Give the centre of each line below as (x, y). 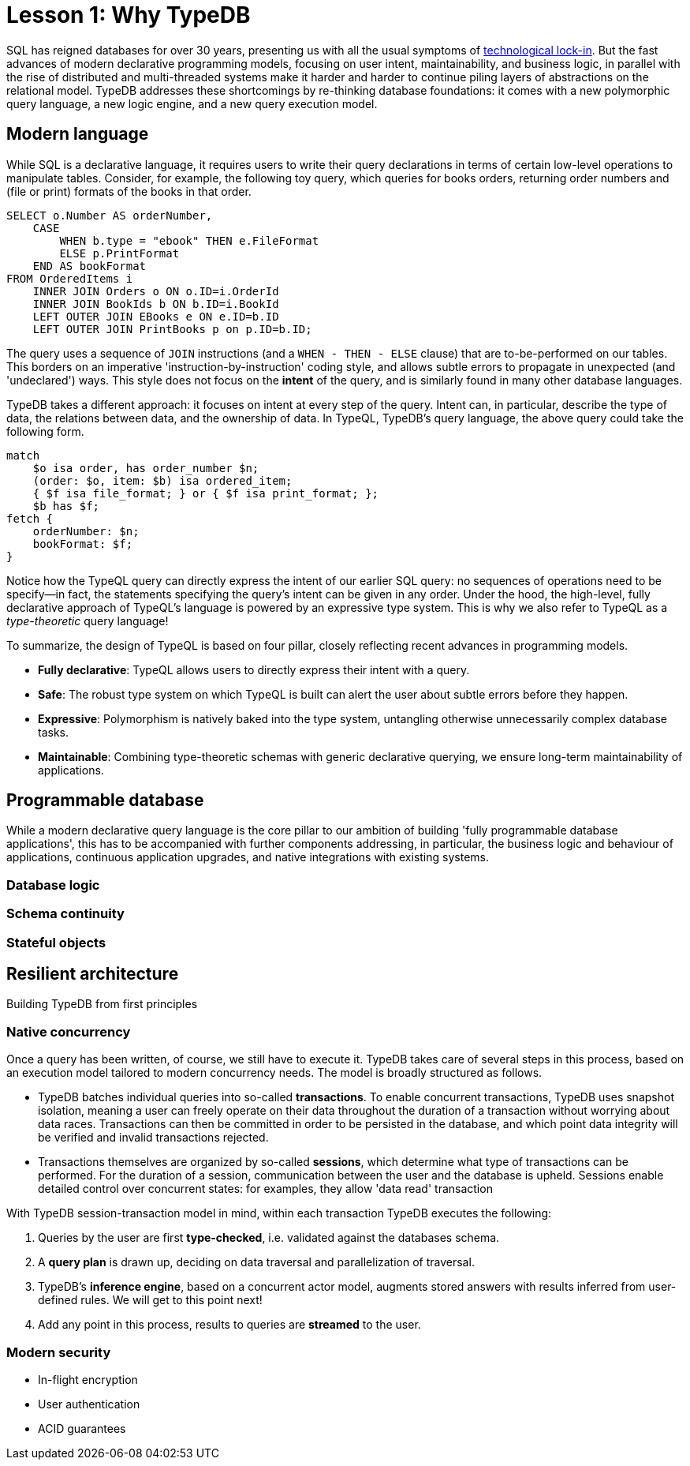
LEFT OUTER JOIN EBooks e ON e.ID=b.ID (156, 316)
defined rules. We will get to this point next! (150, 1300)
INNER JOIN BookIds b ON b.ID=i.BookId (156, 304)
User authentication (89, 1404)
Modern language (78, 134)
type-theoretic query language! (88, 621)
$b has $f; (66, 506)
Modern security (59, 1352)
